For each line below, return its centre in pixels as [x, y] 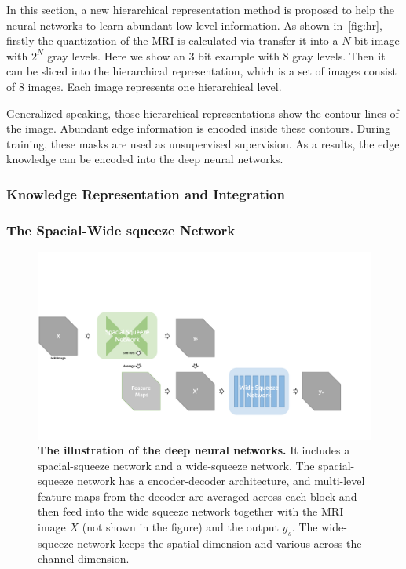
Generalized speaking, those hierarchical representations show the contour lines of [203, 113]
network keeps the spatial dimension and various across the [219, 543]
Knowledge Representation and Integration [146, 193]
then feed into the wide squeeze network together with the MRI [191, 511]
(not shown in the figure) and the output [180, 527]
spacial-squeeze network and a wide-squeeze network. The [176, 465]
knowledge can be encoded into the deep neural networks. [145, 159]
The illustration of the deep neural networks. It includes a [194, 450]
